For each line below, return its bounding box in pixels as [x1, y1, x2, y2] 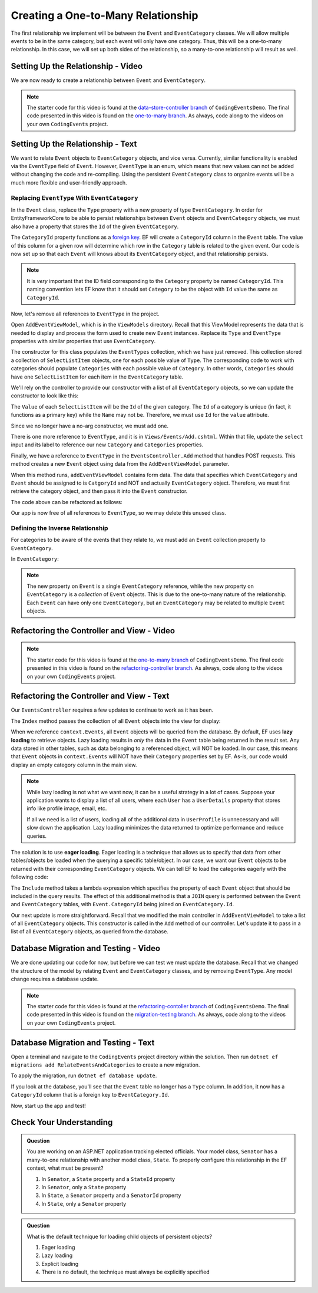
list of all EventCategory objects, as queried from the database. [11, 928, 169, 935]
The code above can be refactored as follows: [11, 498, 123, 505]
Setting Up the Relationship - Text [11, 139, 137, 149]
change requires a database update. [11, 976, 99, 983]
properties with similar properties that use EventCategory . [11, 338, 156, 345]
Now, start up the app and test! [11, 1102, 86, 1109]
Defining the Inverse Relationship [11, 524, 108, 532]
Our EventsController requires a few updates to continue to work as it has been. [11, 706, 214, 713]
